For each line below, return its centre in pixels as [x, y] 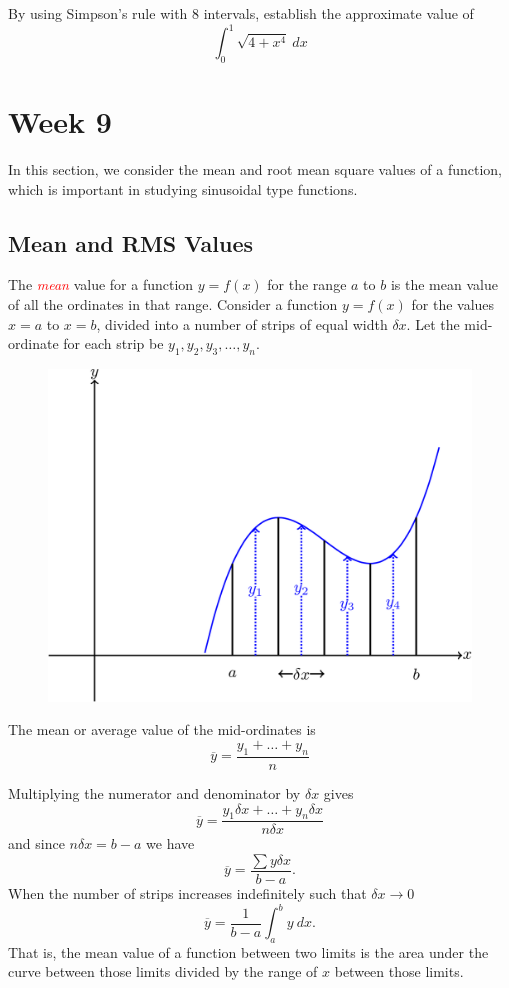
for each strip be [113, 343]
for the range [307, 284]
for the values [453, 304]
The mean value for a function [101, 284]
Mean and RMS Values [131, 242]
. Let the [433, 323]
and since [36, 843]
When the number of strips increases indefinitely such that [187, 892]
